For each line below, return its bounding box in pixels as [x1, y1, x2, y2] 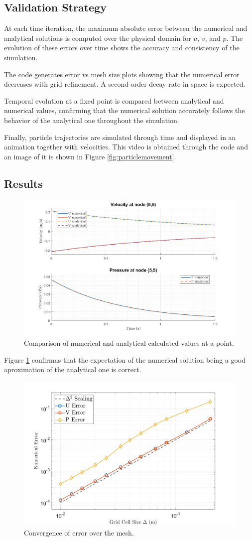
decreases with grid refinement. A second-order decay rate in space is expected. [4, 79, 246, 89]
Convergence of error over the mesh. [24, 527, 134, 538]
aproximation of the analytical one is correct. [4, 364, 141, 375]
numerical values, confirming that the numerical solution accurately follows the [4, 105, 245, 116]
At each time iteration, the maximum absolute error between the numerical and [4, 23, 248, 33]
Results [4, 175, 43, 191]
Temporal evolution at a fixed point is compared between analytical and [4, 95, 224, 106]
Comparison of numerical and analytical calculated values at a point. [24, 338, 234, 348]
